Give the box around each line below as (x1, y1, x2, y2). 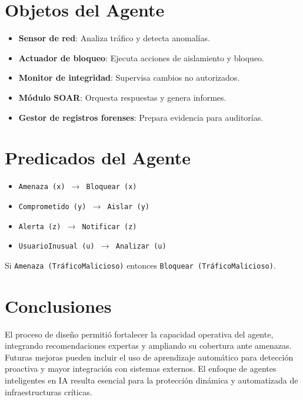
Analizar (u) (115, 242, 167, 251)
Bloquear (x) (86, 183, 137, 191)
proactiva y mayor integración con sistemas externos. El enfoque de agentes (5, 362, 277, 375)
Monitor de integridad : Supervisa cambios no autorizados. (18, 71, 240, 84)
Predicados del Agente (5, 146, 191, 170)
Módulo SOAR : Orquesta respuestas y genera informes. (18, 91, 227, 103)
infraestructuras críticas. (5, 385, 92, 398)
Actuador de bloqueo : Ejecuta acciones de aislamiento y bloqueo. (18, 51, 265, 64)
